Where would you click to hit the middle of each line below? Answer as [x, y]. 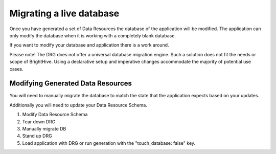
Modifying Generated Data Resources [71, 84]
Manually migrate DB [44, 128]
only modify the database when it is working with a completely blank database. [93, 35]
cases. [16, 69]
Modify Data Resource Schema [55, 115]
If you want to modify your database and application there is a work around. [89, 45]
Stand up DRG [37, 136]
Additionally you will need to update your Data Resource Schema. [78, 105]
